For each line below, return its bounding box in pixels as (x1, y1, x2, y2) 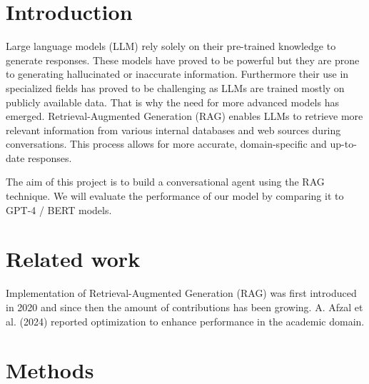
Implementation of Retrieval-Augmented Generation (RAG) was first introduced (6, 286, 357, 300)
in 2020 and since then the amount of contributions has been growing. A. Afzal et (6, 299, 363, 314)
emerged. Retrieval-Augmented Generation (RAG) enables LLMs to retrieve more (6, 108, 363, 123)
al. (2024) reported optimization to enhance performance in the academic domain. (6, 313, 365, 328)
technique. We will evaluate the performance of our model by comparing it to (6, 188, 344, 203)
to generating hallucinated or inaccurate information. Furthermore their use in (6, 66, 349, 81)
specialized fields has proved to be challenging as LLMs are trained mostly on (6, 80, 345, 95)
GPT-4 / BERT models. (6, 202, 112, 217)
